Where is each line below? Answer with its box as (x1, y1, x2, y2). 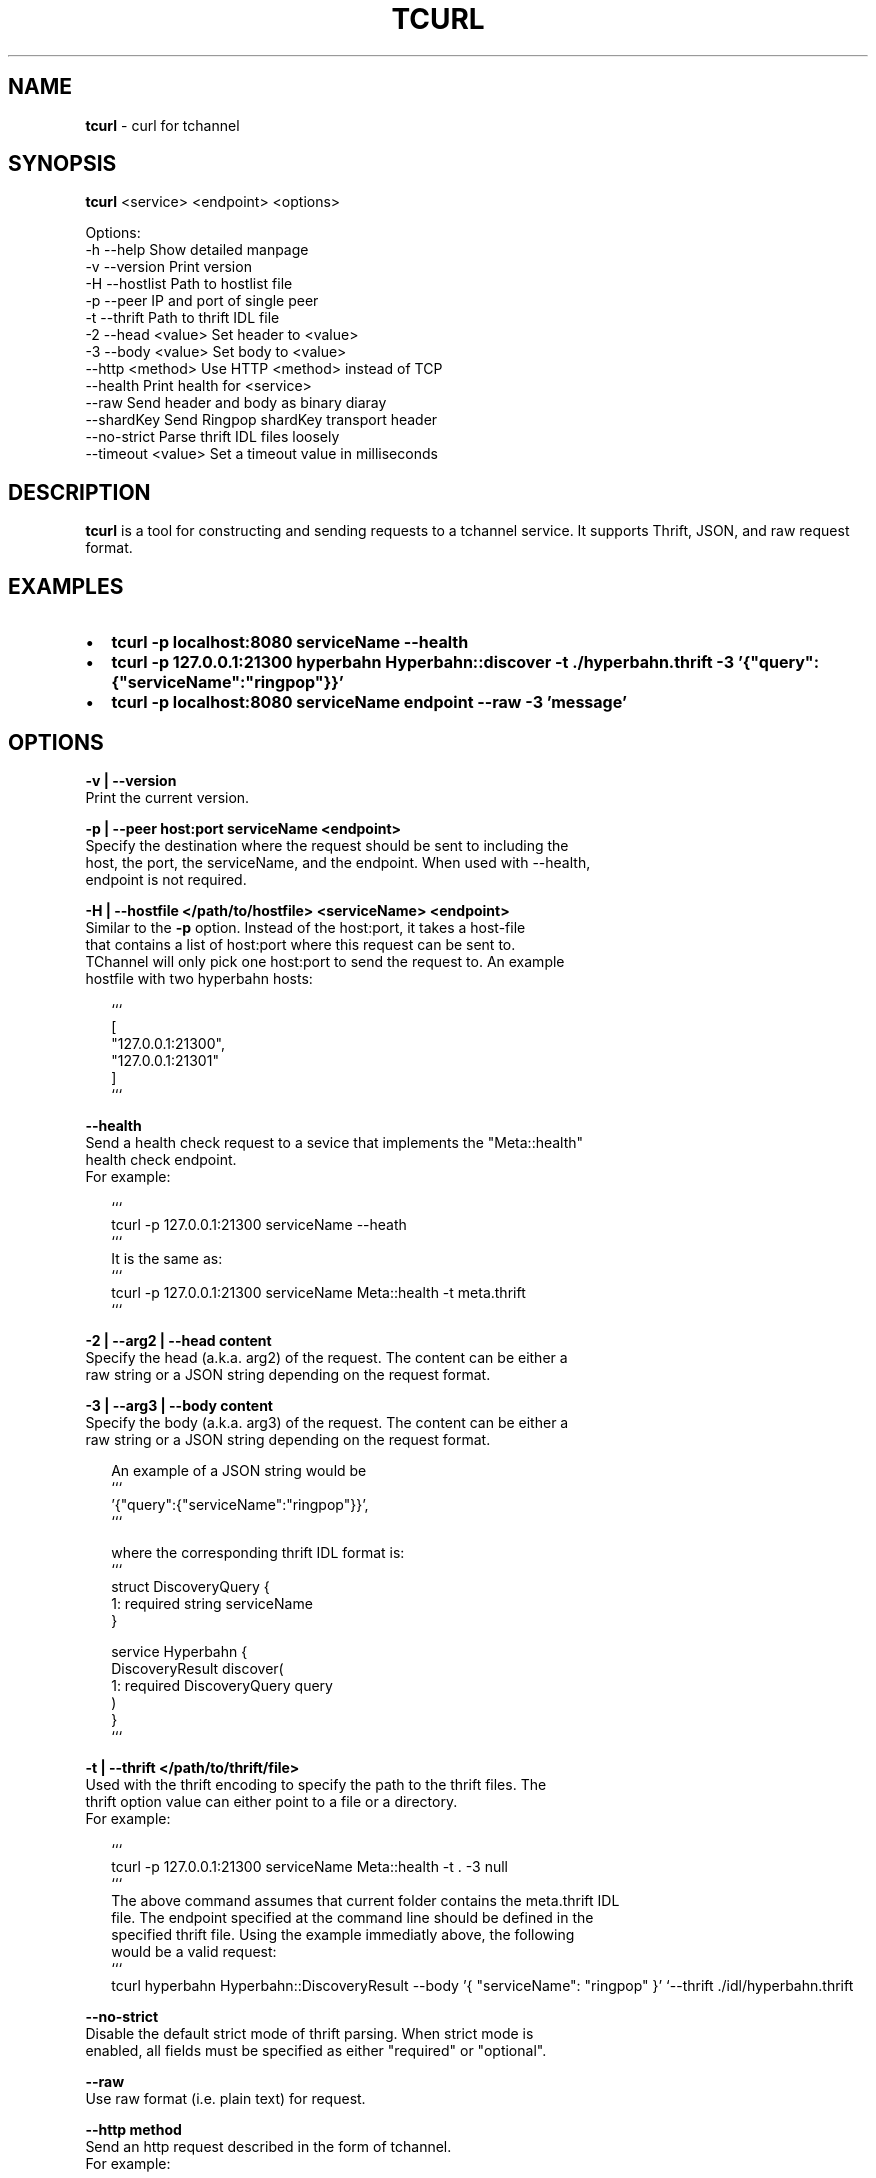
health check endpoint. (85, 1150, 237, 1168)
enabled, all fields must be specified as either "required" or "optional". (85, 2041, 547, 2059)
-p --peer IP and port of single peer (85, 292, 319, 310)
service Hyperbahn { (111, 1642, 248, 1660)
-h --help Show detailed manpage (85, 241, 309, 259)
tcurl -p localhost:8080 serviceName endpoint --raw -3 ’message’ (111, 692, 627, 713)
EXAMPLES (8, 573, 124, 599)
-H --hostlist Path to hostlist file (85, 275, 293, 293)
